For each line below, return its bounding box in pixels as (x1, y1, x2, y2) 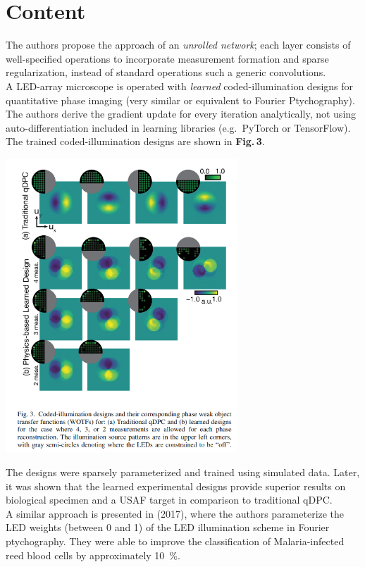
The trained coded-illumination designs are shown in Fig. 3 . (6, 134, 265, 149)
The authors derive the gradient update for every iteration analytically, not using (6, 106, 357, 121)
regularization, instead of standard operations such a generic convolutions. (6, 65, 326, 80)
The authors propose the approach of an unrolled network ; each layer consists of (6, 37, 351, 52)
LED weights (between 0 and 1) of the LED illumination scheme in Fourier (6, 520, 330, 535)
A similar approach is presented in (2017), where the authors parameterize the (6, 506, 345, 521)
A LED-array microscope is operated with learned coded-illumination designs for (6, 78, 354, 93)
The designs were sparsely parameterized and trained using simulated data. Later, (6, 465, 360, 480)
